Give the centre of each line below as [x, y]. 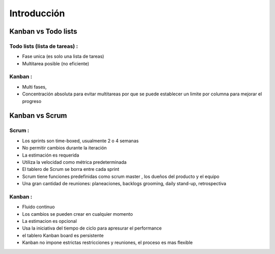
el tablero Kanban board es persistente [63, 235]
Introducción [37, 13]
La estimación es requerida [51, 155]
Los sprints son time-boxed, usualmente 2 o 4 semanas [80, 141]
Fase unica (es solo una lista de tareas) [63, 57]
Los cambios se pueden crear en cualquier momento [78, 214]
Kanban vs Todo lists [43, 31]
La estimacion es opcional [50, 221]
